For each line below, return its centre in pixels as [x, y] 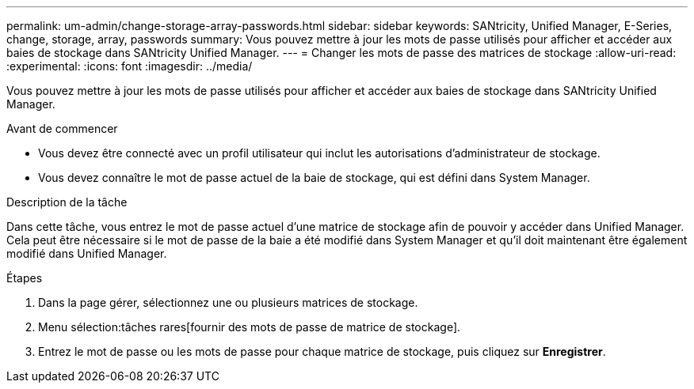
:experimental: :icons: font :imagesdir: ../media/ [130, 66]
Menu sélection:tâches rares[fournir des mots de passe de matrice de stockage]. [250, 327]
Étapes [25, 278]
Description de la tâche [67, 202]
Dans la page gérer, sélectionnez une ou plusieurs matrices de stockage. [228, 302]
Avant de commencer [62, 128]
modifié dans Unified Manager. [87, 253]
